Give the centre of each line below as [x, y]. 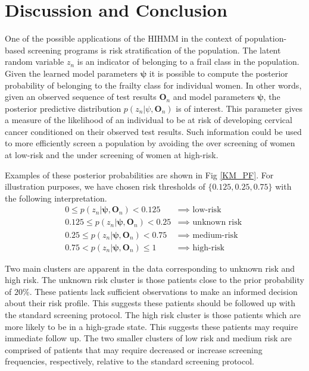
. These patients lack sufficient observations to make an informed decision [163, 291]
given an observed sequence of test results [81, 97]
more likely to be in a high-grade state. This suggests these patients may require [152, 326]
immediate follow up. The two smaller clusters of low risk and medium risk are [148, 338]
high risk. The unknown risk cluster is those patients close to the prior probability [154, 280]
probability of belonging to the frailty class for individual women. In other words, [153, 85]
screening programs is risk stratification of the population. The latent [154, 50]
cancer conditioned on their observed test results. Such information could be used [153, 131]
